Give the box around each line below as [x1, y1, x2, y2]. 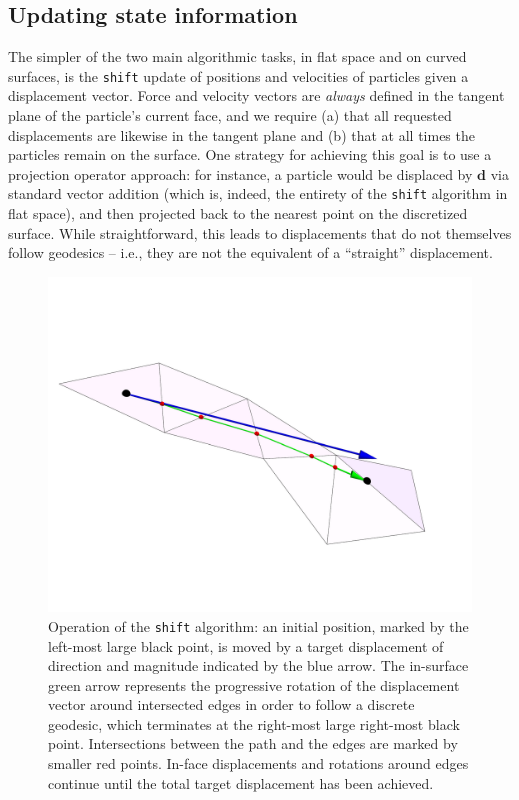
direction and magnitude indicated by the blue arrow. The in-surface [48, 655, 469, 676]
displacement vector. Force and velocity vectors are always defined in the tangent [8, 85, 505, 106]
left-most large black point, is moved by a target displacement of [48, 635, 444, 656]
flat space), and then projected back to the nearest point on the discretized [8, 203, 468, 224]
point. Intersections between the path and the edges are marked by [48, 733, 458, 754]
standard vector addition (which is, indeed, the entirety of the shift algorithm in [8, 183, 508, 204]
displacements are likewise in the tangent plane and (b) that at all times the [8, 124, 475, 145]
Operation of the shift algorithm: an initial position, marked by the [48, 615, 469, 636]
